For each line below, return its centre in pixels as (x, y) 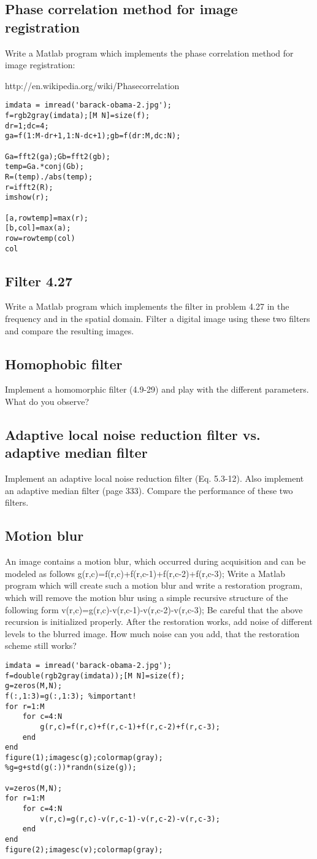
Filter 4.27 (39, 280)
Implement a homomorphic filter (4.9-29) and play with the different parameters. (157, 389)
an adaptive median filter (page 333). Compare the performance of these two (149, 490)
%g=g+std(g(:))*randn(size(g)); (71, 768)
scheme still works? (41, 645)
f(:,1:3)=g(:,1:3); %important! (71, 696)
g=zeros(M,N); (34, 686)
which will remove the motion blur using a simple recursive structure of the (147, 597)
